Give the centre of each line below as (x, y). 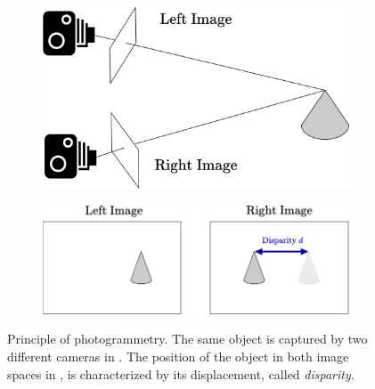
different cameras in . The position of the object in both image (178, 356)
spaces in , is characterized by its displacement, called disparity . (181, 373)
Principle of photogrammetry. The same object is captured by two (187, 339)
